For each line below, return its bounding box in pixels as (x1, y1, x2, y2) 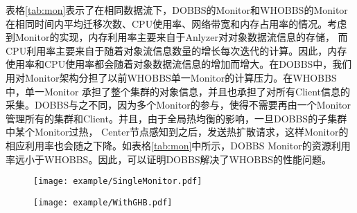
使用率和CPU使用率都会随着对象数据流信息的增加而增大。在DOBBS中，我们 (6, 57, 352, 71)
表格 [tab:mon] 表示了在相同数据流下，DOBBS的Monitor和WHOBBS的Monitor (6, 3, 348, 17)
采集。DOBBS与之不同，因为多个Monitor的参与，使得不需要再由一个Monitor (6, 98, 351, 112)
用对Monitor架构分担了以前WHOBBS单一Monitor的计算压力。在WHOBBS (6, 70, 337, 84)
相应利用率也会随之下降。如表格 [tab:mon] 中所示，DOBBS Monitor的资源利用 (6, 138, 351, 152)
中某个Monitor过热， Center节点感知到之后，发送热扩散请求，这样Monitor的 (6, 124, 349, 139)
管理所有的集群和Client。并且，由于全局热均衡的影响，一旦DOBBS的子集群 (6, 111, 347, 125)
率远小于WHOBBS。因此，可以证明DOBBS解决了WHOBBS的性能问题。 (6, 151, 331, 166)
